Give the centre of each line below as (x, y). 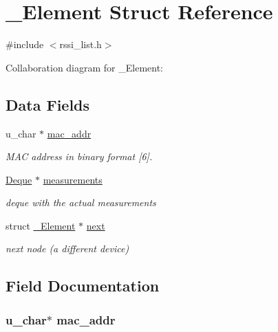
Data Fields (48, 104)
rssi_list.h (81, 44)
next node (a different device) (67, 248)
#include (25, 44)
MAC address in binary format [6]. (79, 156)
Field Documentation (83, 286)
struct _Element (41, 225)
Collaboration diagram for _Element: (85, 67)
